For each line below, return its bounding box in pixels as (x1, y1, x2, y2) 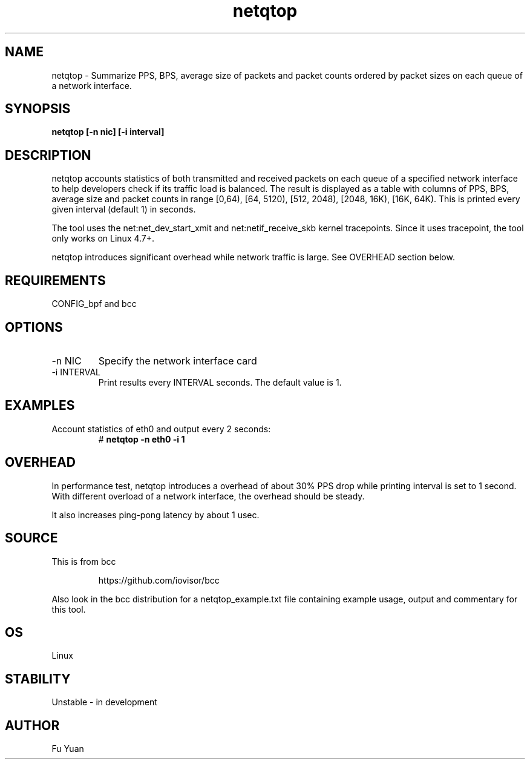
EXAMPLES (5, 398, 75, 413)
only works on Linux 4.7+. (51, 233, 155, 244)
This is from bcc (51, 556, 116, 567)
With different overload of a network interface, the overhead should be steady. (51, 490, 365, 501)
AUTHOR (5, 717, 60, 733)
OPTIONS (5, 319, 63, 335)
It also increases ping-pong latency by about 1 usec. (51, 509, 260, 520)
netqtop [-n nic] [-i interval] (51, 127, 165, 137)
